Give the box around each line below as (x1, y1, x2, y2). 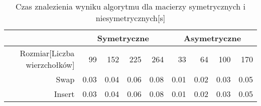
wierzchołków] (26, 59, 75, 70)
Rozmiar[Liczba (20, 47, 75, 59)
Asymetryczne (184, 32, 241, 44)
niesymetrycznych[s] (95, 12, 166, 24)
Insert (54, 88, 75, 99)
